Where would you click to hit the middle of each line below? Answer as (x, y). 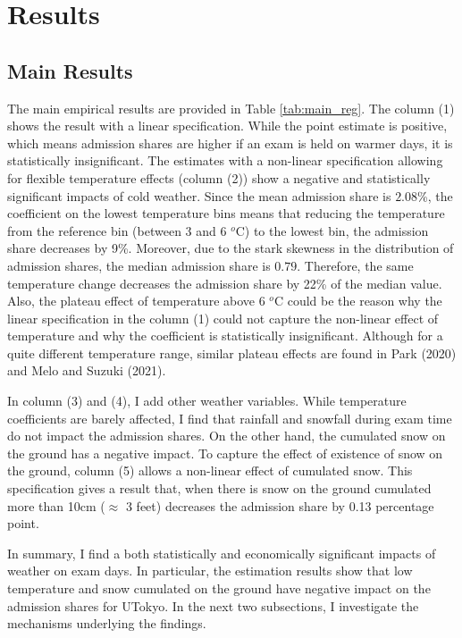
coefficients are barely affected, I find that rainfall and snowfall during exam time (230, 418)
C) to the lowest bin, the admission (332, 230)
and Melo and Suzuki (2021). (87, 370)
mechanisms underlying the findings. (107, 623)
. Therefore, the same (355, 265)
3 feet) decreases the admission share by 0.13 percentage (280, 505)
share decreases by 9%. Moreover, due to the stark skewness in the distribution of (231, 248)
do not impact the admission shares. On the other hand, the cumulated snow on (227, 436)
